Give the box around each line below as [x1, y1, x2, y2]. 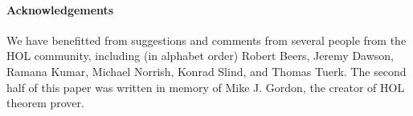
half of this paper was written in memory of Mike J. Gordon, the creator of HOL [6, 78, 405, 95]
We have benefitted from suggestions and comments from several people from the [6, 31, 407, 48]
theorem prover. [6, 94, 84, 111]
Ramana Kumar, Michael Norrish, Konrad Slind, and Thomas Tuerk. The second [6, 62, 407, 79]
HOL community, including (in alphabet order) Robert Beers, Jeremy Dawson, [6, 47, 395, 64]
